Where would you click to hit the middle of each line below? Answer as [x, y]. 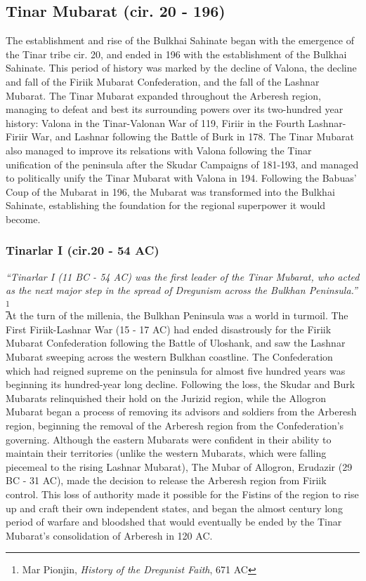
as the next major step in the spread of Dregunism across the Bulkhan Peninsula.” [182, 290]
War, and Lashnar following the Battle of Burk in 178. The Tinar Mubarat [192, 136]
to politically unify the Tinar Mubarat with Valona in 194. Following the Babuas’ [181, 178]
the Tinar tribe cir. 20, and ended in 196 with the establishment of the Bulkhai [176, 54]
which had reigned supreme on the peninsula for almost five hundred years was [176, 370]
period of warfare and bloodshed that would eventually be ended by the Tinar [174, 522]
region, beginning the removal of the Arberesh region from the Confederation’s [175, 425]
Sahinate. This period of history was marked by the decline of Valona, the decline [181, 68]
